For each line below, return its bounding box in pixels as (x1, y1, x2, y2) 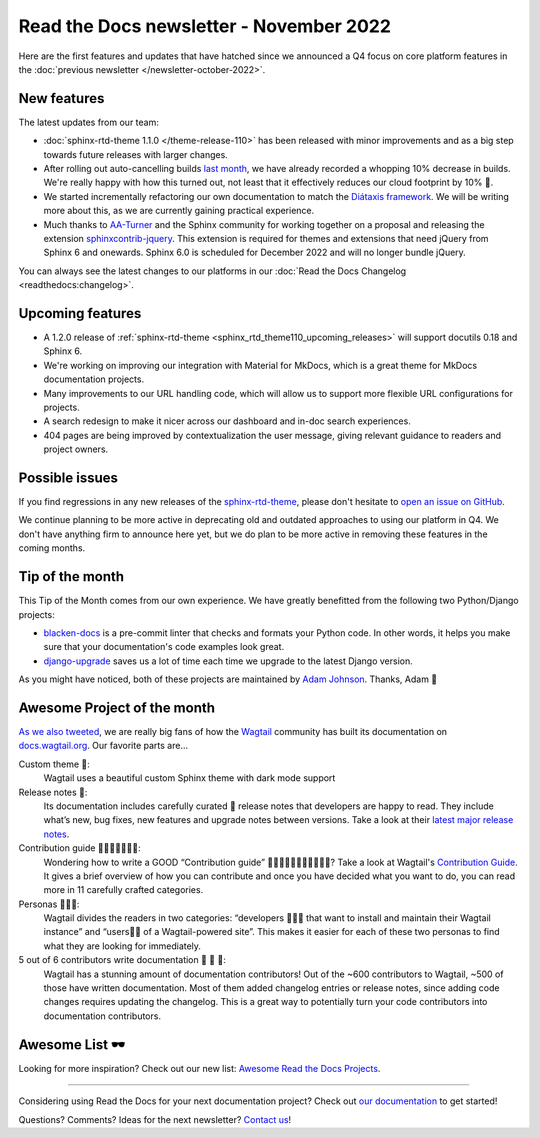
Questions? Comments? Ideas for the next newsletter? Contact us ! (18, 1113, 292, 1125)
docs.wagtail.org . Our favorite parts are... (18, 740, 189, 752)
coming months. (18, 542, 86, 554)
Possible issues (18, 469, 119, 486)
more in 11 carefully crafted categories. (43, 884, 204, 896)
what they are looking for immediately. (43, 940, 202, 952)
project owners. (43, 443, 109, 455)
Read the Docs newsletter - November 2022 (18, 15, 392, 37)
